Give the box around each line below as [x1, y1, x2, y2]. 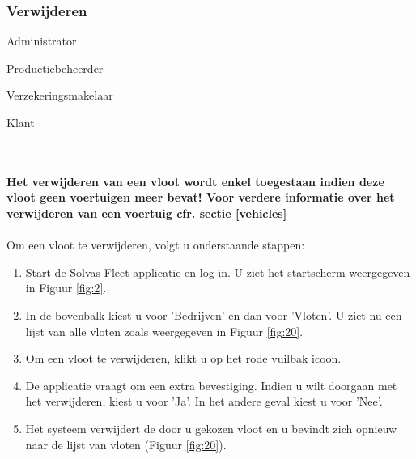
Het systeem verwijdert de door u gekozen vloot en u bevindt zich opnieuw [25, 419, 397, 436]
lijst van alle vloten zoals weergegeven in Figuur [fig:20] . [25, 322, 304, 339]
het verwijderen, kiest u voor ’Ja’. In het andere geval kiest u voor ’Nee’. [25, 393, 383, 410]
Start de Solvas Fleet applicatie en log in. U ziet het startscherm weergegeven [25, 263, 410, 280]
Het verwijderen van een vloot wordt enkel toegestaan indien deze [6, 172, 384, 189]
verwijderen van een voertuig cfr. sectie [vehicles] [6, 204, 287, 221]
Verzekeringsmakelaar [6, 87, 113, 104]
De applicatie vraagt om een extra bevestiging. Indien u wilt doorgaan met [25, 376, 397, 393]
